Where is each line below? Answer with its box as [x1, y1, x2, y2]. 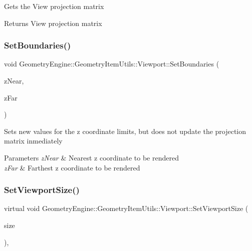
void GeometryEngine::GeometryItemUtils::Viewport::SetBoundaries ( [4, 58, 219, 69]
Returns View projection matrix [4, 17, 102, 28]
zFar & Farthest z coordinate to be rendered [4, 162, 140, 172]
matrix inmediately [4, 135, 63, 146]
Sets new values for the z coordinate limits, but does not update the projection [4, 125, 246, 136]
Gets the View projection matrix [4, 1, 104, 11]
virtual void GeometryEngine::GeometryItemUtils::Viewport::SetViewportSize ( [4, 203, 248, 213]
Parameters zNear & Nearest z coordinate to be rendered [4, 152, 179, 162]
